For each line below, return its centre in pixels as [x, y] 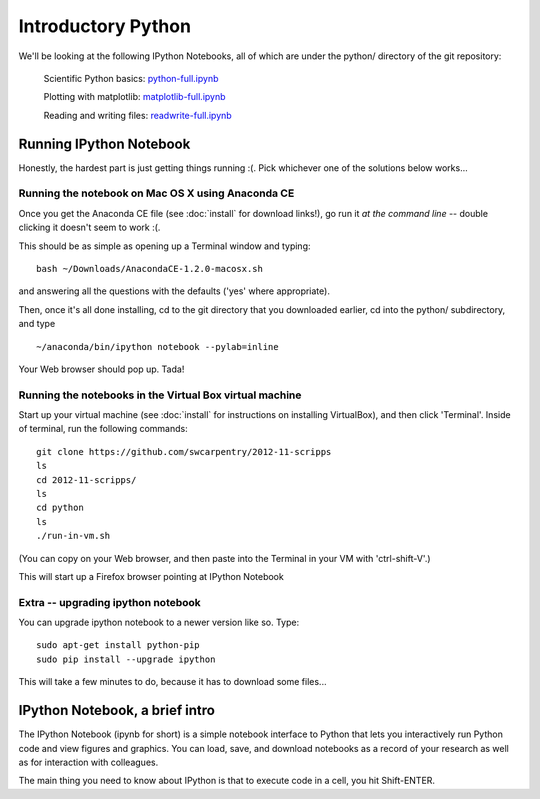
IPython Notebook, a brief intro [116, 710]
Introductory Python [105, 26]
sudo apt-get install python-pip [118, 645]
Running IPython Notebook [104, 143]
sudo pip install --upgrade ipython [126, 659]
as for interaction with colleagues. [88, 762]
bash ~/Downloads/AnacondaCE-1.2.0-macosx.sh [150, 268]
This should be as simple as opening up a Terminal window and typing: [164, 246]
